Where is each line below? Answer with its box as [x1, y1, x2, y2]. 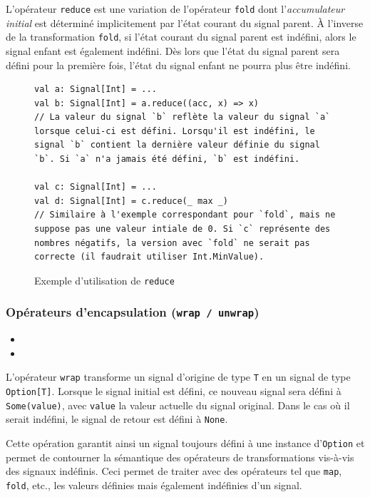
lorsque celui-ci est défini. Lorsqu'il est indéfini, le [34, 125, 315, 136]
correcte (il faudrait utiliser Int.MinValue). [34, 252, 264, 262]
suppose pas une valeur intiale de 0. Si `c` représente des [34, 224, 331, 235]
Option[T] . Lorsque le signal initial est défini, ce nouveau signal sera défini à [6, 384, 341, 399]
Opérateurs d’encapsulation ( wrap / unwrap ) [6, 303, 259, 321]
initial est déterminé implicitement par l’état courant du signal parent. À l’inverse [6, 15, 364, 30]
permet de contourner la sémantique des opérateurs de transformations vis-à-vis [6, 449, 354, 464]
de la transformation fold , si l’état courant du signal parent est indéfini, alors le [6, 29, 356, 44]
